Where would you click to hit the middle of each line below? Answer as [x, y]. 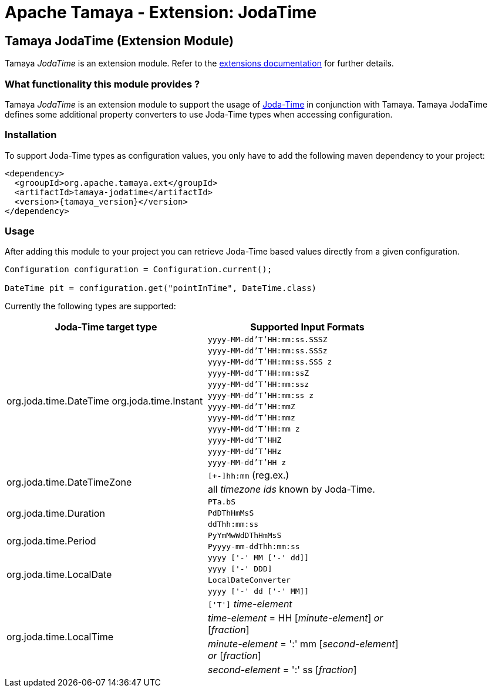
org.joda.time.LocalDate [59, 575]
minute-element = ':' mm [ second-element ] [303, 644]
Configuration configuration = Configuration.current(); [139, 270]
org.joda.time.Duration [56, 513]
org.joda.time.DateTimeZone [69, 482]
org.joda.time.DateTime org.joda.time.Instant [105, 401]
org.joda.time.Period [51, 541]
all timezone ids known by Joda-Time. [292, 489]
